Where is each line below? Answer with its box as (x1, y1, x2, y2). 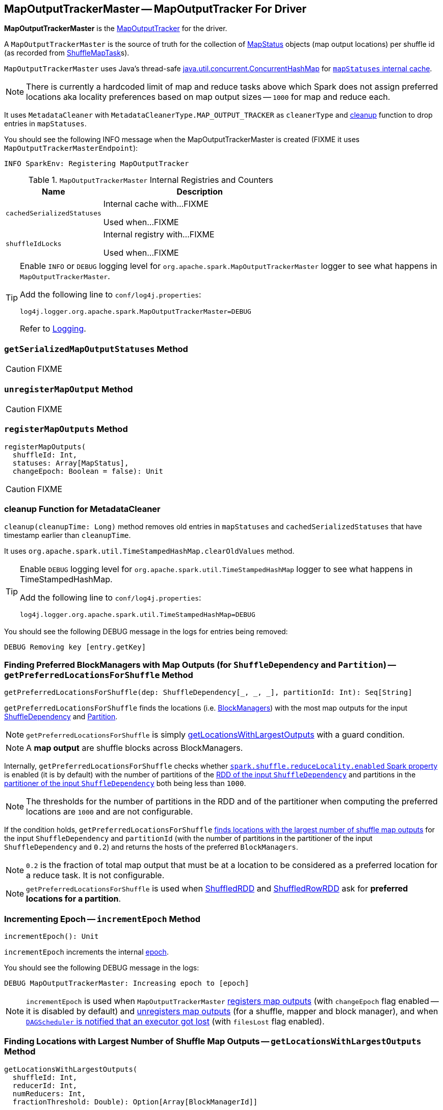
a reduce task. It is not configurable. (26, 870, 165, 881)
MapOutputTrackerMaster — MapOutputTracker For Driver (4, 3, 307, 15)
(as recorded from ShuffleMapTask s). (4, 48, 129, 58)
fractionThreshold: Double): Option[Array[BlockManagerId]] (12, 1097, 258, 1106)
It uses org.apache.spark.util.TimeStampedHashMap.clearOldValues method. (4, 547, 295, 556)
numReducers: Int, (12, 1089, 86, 1098)
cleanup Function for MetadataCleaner (4, 504, 161, 515)
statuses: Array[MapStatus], (12, 458, 129, 467)
